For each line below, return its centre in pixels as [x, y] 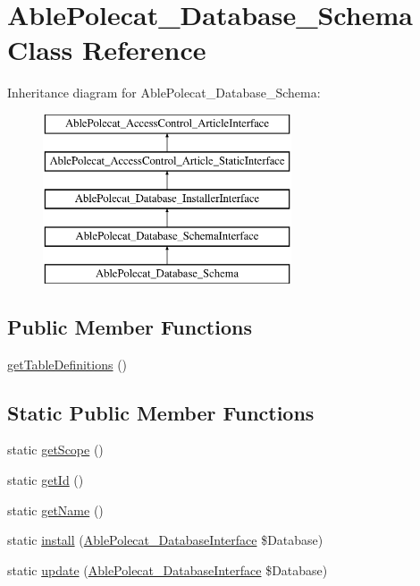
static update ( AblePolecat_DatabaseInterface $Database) [168, 569]
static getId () [46, 480]
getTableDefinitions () [67, 364]
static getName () [55, 510]
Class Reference [107, 50]
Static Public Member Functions [161, 412]
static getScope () [55, 450]
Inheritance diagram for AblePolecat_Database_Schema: [164, 93]
